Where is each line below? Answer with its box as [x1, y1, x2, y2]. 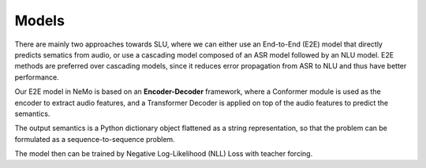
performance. [14, 72, 59, 82]
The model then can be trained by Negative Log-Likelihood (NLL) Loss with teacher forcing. [14, 149, 313, 159]
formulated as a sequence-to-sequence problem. [14, 134, 175, 144]
